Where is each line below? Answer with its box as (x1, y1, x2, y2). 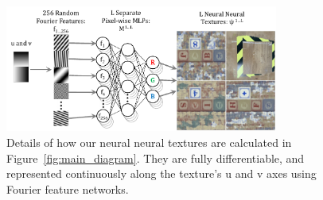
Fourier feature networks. (6, 180, 129, 197)
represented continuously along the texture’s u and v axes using (6, 165, 317, 182)
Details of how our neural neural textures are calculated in (6, 133, 292, 150)
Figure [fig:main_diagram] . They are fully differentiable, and (6, 149, 305, 166)
